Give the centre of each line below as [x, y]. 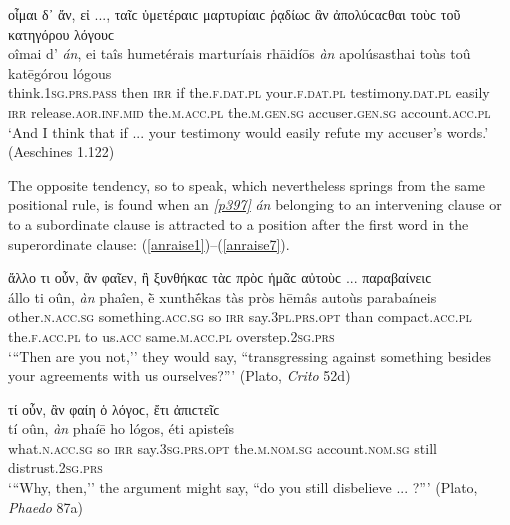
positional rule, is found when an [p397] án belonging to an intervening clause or [255, 204]
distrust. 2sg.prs [55, 467]
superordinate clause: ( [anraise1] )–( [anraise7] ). [149, 243]
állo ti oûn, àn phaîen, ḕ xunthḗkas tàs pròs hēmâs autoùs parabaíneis [222, 296]
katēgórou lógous [60, 72]
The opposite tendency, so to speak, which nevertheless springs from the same [247, 184]
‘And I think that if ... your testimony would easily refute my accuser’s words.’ [248, 131]
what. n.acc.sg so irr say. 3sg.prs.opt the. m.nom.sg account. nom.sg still [222, 447]
